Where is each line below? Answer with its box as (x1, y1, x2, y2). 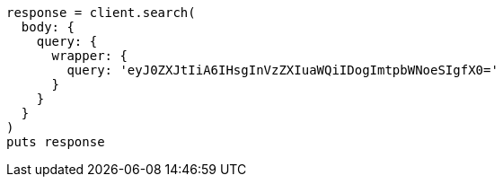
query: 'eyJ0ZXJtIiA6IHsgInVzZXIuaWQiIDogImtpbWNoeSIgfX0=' (66, 63, 499, 77)
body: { (21, 20, 75, 34)
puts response (6, 135, 105, 149)
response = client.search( (6, 5, 196, 20)
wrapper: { (51, 48, 128, 63)
